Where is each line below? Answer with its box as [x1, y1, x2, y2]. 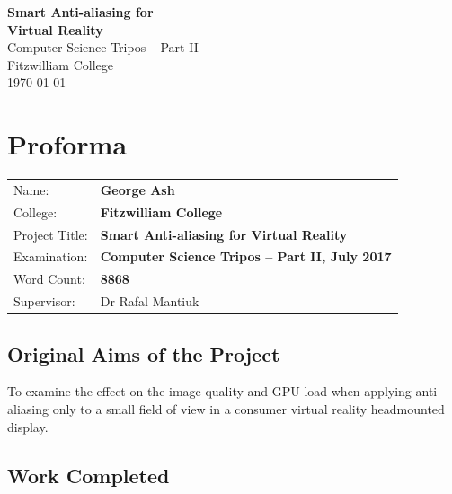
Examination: [13, 247, 88, 266]
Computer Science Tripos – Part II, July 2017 [100, 247, 392, 266]
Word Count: [13, 269, 85, 288]
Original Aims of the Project [7, 340, 280, 367]
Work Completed [7, 461, 170, 489]
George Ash [100, 180, 175, 198]
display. [7, 417, 49, 436]
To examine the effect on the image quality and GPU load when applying [7, 382, 412, 401]
